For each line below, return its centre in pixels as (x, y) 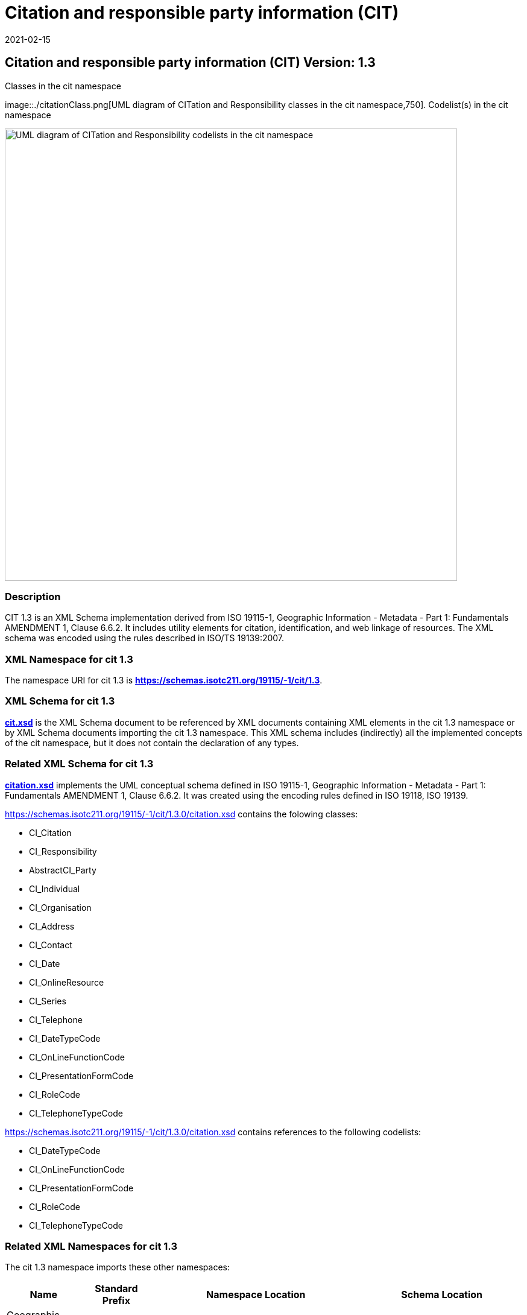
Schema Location (442, 1295)
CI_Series (48, 1001)
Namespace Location (256, 1295)
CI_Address (52, 926)
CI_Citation (50, 832)
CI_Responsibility (63, 851)
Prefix (116, 1301)
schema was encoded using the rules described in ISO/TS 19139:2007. (145, 638)
